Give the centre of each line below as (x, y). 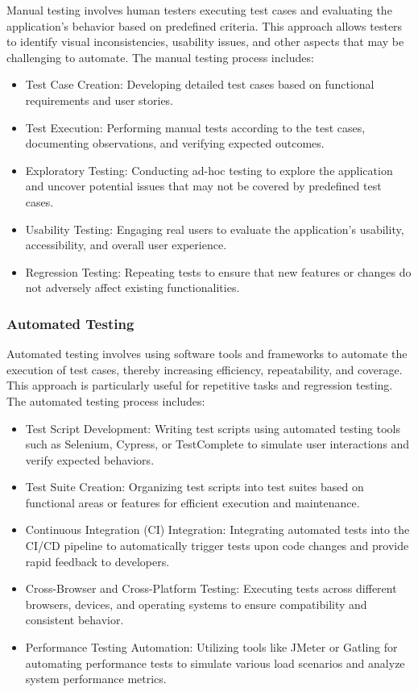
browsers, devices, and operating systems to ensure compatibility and (196, 604)
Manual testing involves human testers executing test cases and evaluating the (199, 10)
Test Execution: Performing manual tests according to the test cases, (195, 127)
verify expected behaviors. (90, 459)
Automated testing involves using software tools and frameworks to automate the (207, 354)
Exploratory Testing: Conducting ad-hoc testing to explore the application (209, 170)
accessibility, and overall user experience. (126, 245)
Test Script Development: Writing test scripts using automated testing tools (213, 428)
